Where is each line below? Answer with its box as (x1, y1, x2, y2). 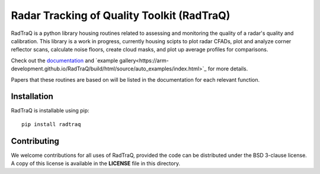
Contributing (11, 136, 59, 146)
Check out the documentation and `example (11, 57, 119, 64)
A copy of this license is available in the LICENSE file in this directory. (11, 160, 181, 167)
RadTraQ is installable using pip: (11, 107, 89, 114)
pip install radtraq (21, 121, 81, 127)
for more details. (207, 65, 248, 72)
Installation (11, 92, 53, 102)
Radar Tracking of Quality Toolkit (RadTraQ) (11, 9, 231, 22)
